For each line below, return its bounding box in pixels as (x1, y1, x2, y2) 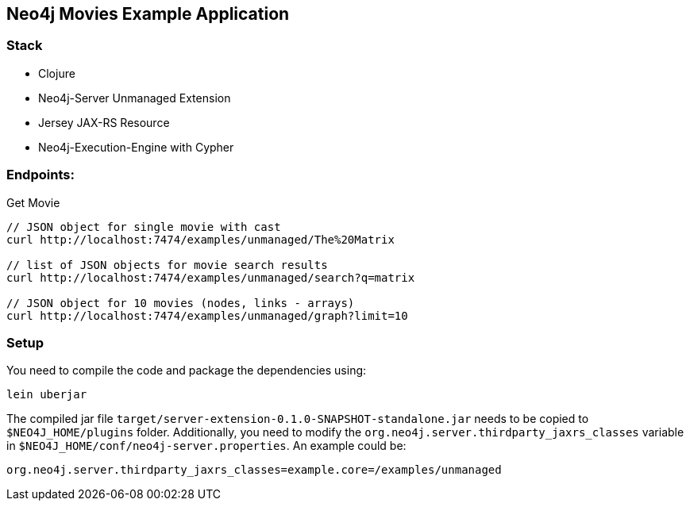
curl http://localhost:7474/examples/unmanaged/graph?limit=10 (6, 309, 408, 322)
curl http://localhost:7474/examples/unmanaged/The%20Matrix (6, 232, 395, 246)
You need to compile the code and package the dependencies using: (6, 363, 367, 378)
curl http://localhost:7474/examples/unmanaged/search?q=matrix (6, 271, 415, 284)
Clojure (38, 66, 75, 80)
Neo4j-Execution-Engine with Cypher (38, 140, 234, 154)
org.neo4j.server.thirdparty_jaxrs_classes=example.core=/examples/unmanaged (6, 463, 502, 477)
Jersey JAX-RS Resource (38, 115, 170, 129)
